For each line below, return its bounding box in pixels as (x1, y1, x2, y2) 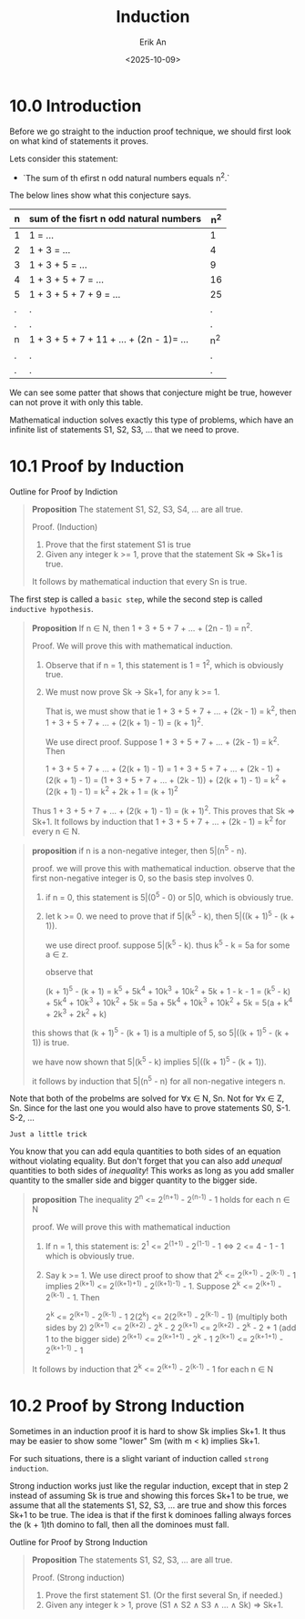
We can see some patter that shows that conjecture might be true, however (9, 387, 292, 398)
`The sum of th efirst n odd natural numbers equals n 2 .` (22, 170, 230, 183)
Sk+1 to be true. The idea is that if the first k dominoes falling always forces (9, 1509, 291, 1520)
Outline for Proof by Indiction (9, 485, 118, 497)
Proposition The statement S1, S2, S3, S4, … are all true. (31, 504, 244, 514)
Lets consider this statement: (9, 153, 118, 164)
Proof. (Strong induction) (31, 1572, 126, 1583)
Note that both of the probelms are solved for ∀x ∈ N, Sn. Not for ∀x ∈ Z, (9, 1093, 285, 1104)
